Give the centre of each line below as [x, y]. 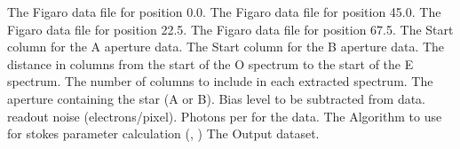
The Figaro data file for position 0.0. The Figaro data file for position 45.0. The [224, 12]
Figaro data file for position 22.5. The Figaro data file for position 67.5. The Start [230, 29]
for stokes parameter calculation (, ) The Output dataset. [163, 133]
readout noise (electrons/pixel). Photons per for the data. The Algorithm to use [225, 116]
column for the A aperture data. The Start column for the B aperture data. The [226, 47]
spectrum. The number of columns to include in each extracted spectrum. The [220, 81]
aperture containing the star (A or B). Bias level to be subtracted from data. [217, 98]
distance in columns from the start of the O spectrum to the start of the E [210, 63]
